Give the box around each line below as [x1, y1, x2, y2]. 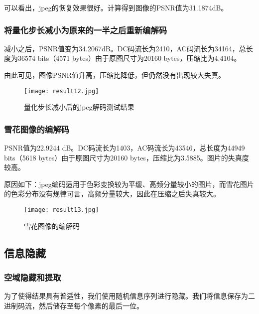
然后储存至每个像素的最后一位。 [38, 300, 143, 311]
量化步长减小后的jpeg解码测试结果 [24, 102, 134, 112]
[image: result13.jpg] [24, 206, 99, 214]
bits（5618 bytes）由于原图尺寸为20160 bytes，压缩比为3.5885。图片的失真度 [4, 152, 249, 162]
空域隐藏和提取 [4, 271, 61, 283]
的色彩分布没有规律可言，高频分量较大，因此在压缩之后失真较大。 [4, 188, 220, 199]
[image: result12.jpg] [24, 87, 99, 95]
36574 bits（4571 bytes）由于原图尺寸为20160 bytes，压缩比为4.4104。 [17, 53, 241, 63]
